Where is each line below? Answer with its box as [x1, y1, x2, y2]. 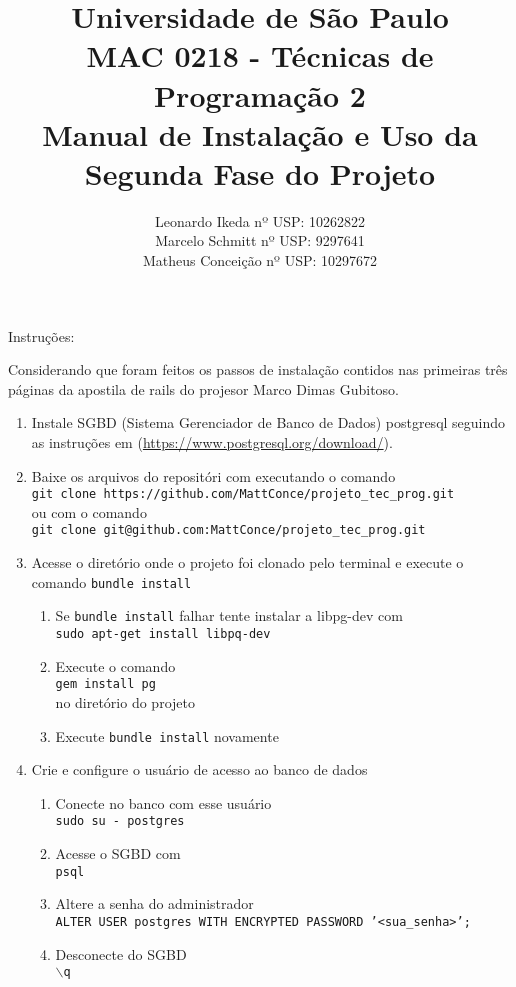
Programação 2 [154, 74, 366, 115]
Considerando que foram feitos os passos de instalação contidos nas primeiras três [8, 359, 508, 380]
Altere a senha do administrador [55, 893, 254, 914]
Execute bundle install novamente [55, 725, 279, 746]
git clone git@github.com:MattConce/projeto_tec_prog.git [31, 523, 426, 538]
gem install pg [55, 677, 156, 692]
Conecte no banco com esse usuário [55, 792, 272, 813]
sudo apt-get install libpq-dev [55, 627, 271, 642]
